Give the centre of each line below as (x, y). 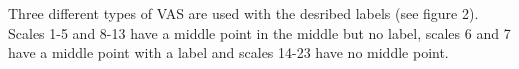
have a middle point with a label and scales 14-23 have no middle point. (228, 52)
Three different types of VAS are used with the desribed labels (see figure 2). (243, 13)
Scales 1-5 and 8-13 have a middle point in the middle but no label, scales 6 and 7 (259, 32)
